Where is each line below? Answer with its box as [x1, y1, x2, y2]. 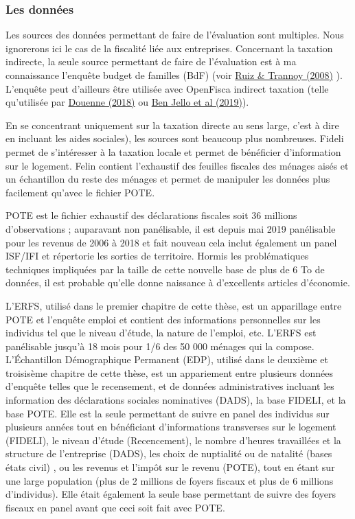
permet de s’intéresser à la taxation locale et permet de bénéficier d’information [5, 144, 341, 159]
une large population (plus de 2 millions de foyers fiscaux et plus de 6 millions [5, 473, 334, 487]
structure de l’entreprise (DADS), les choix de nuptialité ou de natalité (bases [5, 446, 332, 461]
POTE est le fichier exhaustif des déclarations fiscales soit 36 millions [5, 208, 297, 222]
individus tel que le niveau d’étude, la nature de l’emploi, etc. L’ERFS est [5, 325, 317, 340]
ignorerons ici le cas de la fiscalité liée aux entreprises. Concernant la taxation [5, 41, 333, 55]
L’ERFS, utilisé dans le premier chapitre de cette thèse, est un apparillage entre [5, 298, 342, 312]
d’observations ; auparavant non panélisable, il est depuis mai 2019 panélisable [5, 221, 336, 235]
